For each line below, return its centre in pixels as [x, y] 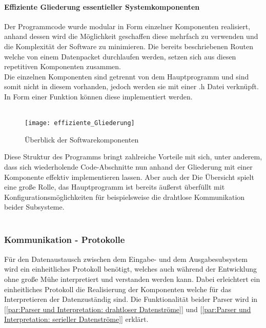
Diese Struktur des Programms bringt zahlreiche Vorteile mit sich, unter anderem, [133, 157]
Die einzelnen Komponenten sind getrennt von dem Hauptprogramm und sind [127, 76]
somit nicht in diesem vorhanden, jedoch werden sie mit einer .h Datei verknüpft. [131, 86]
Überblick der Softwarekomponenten [82, 139]
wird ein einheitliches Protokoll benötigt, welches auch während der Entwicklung [131, 269]
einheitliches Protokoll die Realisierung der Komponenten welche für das [118, 289]
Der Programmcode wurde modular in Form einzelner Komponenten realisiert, [127, 26]
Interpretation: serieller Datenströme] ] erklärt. [76, 319]
